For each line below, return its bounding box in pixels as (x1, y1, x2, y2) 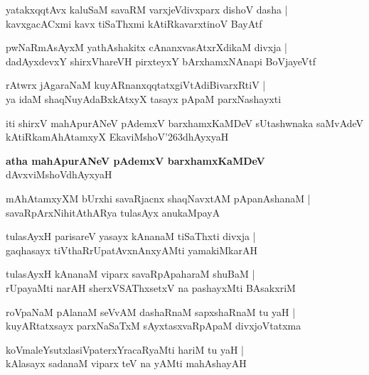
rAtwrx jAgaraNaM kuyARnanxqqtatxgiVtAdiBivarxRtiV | (6, 77, 266, 92)
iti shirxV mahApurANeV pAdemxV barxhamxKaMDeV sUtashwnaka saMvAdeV (6, 115, 364, 130)
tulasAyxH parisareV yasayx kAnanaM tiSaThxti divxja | (6, 229, 256, 244)
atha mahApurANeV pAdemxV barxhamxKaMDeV (6, 153, 265, 168)
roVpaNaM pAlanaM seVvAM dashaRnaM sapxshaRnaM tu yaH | (6, 304, 296, 319)
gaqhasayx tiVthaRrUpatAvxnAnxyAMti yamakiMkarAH (6, 242, 257, 257)
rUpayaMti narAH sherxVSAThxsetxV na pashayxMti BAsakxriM (6, 280, 296, 295)
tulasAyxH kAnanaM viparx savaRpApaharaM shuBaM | (6, 266, 255, 281)
